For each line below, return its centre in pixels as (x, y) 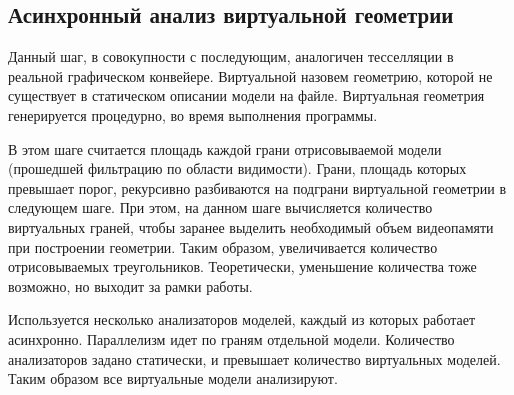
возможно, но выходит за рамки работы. (130, 285)
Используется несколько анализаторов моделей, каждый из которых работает (242, 319)
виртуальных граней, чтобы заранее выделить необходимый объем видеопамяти (251, 226)
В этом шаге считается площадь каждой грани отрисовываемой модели (225, 148)
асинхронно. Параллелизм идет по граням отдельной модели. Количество (231, 338)
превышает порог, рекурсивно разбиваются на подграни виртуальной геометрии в (257, 187)
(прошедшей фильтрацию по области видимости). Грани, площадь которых (237, 168)
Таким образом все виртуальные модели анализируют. (173, 378)
